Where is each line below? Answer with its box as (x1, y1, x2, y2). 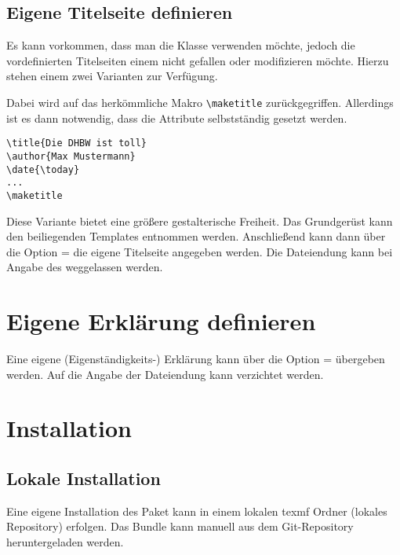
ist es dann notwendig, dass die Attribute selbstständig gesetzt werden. (6, 109, 347, 126)
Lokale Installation (6, 465, 161, 490)
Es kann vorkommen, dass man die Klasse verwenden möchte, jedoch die (6, 37, 355, 53)
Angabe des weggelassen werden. (6, 259, 163, 275)
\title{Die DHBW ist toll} (6, 138, 147, 149)
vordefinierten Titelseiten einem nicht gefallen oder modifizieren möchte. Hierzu (6, 52, 389, 68)
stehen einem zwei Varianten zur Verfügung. (6, 68, 218, 84)
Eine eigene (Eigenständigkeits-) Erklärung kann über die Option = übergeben (6, 351, 385, 367)
